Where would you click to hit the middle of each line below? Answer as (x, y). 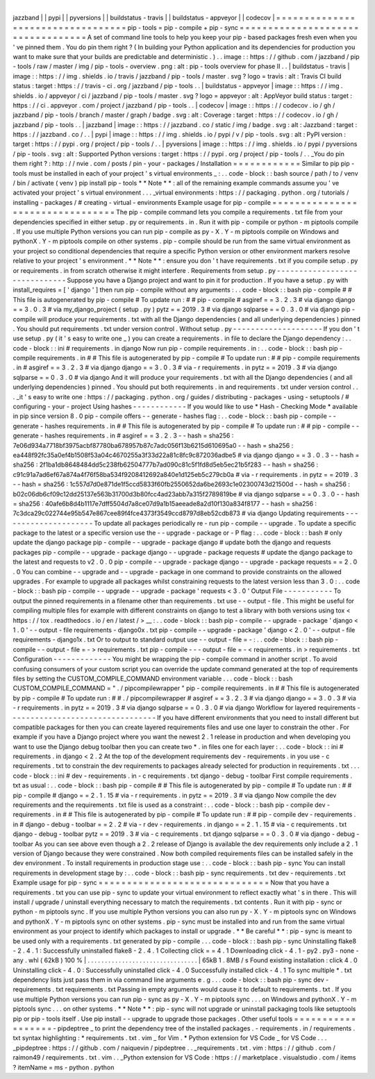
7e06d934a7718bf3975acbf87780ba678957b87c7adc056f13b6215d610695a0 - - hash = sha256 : (153, 445)
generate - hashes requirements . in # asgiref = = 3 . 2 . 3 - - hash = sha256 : (123, 436)
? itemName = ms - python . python (64, 1067)
